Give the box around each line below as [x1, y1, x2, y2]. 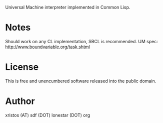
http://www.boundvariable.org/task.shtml [5, 44, 90, 50]
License [5, 61, 39, 73]
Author [5, 95, 35, 107]
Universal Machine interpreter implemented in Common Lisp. [5, 5, 130, 10]
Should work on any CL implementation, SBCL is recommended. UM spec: [5, 38, 158, 44]
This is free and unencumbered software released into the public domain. [5, 78, 156, 84]
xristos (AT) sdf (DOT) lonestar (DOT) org [5, 112, 90, 118]
